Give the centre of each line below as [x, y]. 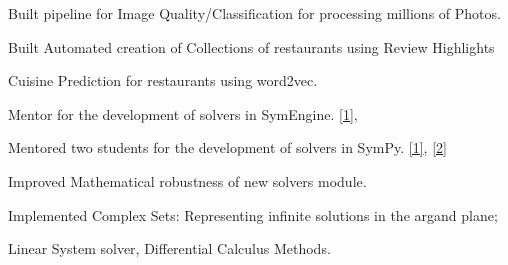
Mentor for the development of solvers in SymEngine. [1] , [183, 113]
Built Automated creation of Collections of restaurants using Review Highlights [251, 46]
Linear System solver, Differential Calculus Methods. [169, 248]
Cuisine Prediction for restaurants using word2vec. [163, 80]
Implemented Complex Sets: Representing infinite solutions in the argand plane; [253, 214]
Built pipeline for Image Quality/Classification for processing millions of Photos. [254, 13]
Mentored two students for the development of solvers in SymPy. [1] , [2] [227, 147]
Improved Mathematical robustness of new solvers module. [187, 180]
